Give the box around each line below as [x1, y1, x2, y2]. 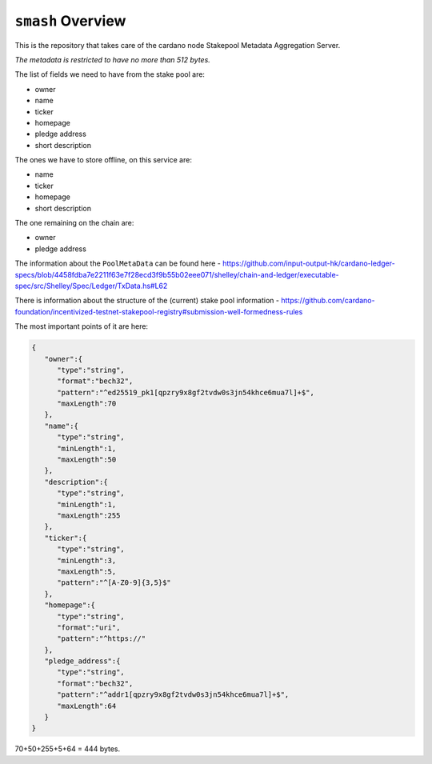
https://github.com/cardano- [281, 296, 375, 306]
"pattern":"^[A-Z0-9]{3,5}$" [57, 578, 171, 587]
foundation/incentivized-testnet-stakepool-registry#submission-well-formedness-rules [14, 306, 303, 316]
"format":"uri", [57, 622, 121, 632]
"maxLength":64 [57, 701, 117, 710]
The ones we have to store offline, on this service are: [14, 155, 192, 165]
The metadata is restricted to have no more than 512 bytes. [14, 54, 211, 64]
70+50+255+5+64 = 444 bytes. [14, 744, 121, 754]
